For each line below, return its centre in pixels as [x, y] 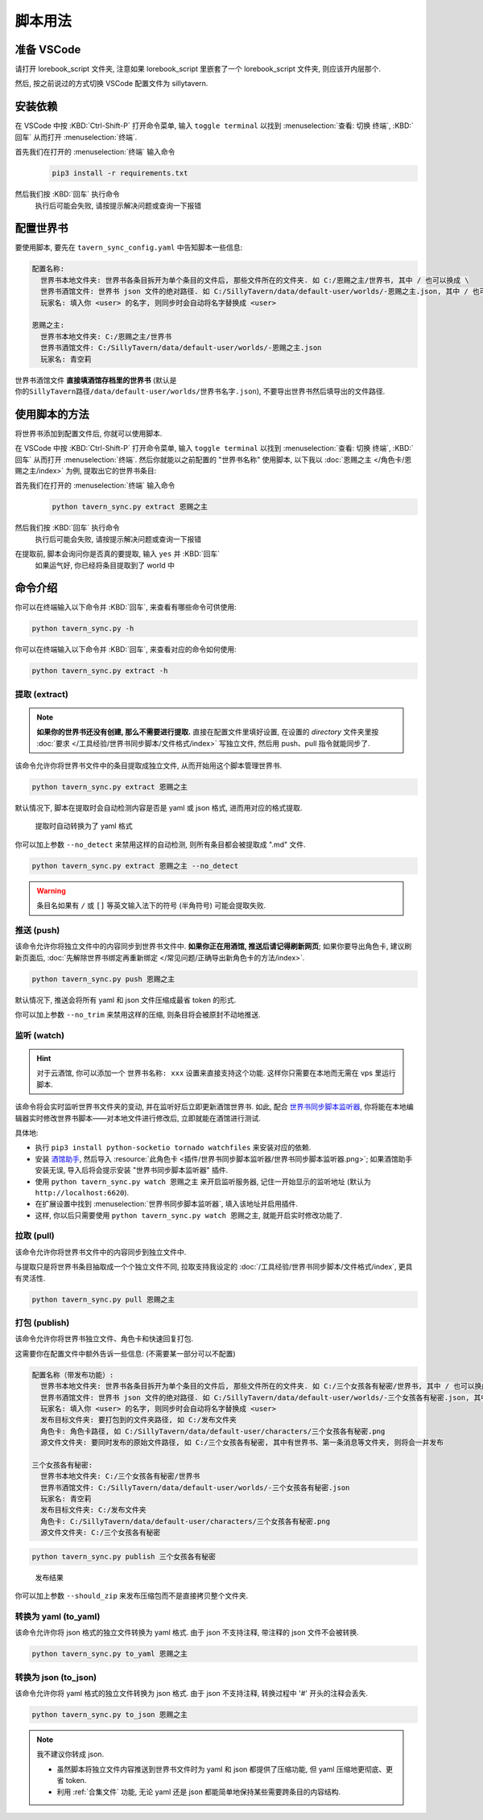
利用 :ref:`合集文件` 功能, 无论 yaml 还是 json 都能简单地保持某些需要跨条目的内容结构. [199, 1792]
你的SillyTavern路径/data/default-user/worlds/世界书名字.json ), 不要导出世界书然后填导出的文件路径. [200, 391]
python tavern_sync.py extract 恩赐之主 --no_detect [135, 866]
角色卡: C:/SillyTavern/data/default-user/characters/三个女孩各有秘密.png [185, 1521]
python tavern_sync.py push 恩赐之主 [103, 979]
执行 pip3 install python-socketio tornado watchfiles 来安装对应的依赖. [173, 1148]
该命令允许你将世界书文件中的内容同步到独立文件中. [101, 1252]
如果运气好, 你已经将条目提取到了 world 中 [105, 565]
